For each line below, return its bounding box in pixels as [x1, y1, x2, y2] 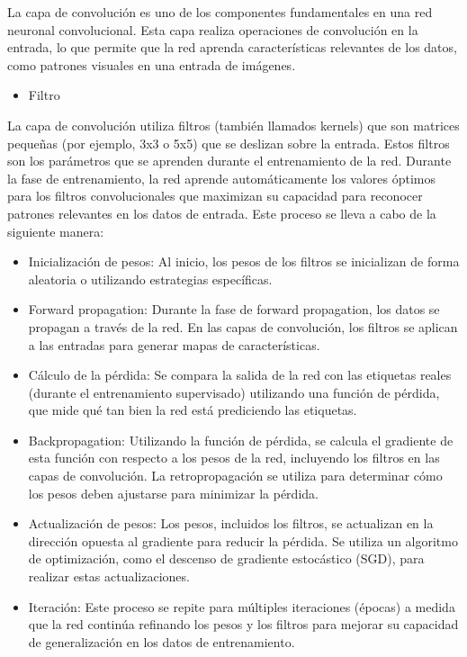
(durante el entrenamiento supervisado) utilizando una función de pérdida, [28, 382, 440, 401]
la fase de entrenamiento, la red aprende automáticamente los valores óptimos [7, 168, 436, 187]
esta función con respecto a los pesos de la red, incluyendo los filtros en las [28, 448, 440, 467]
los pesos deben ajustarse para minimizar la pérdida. [28, 483, 319, 502]
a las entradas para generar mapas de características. [28, 335, 320, 354]
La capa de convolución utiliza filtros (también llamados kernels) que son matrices [7, 115, 460, 134]
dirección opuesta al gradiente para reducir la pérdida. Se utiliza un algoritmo [28, 531, 458, 550]
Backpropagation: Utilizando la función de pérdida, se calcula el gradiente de [28, 430, 454, 449]
